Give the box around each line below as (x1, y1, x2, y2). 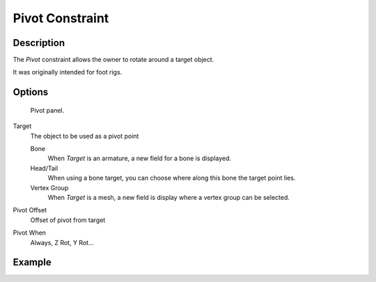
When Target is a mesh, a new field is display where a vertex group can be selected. (47, 193, 290, 201)
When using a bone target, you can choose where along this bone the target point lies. (47, 174, 296, 182)
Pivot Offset (13, 206, 47, 214)
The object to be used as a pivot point (30, 132, 139, 140)
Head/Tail (30, 164, 58, 172)
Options (13, 86, 49, 98)
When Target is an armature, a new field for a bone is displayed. (47, 154, 232, 163)
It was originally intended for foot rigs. (13, 68, 123, 77)
